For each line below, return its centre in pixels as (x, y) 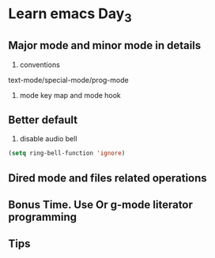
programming (43, 217)
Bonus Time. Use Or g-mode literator (101, 205)
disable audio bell (48, 139)
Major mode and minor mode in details (105, 45)
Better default (43, 120)
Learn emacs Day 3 (70, 15)
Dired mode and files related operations (107, 178)
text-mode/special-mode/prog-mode (68, 80)
